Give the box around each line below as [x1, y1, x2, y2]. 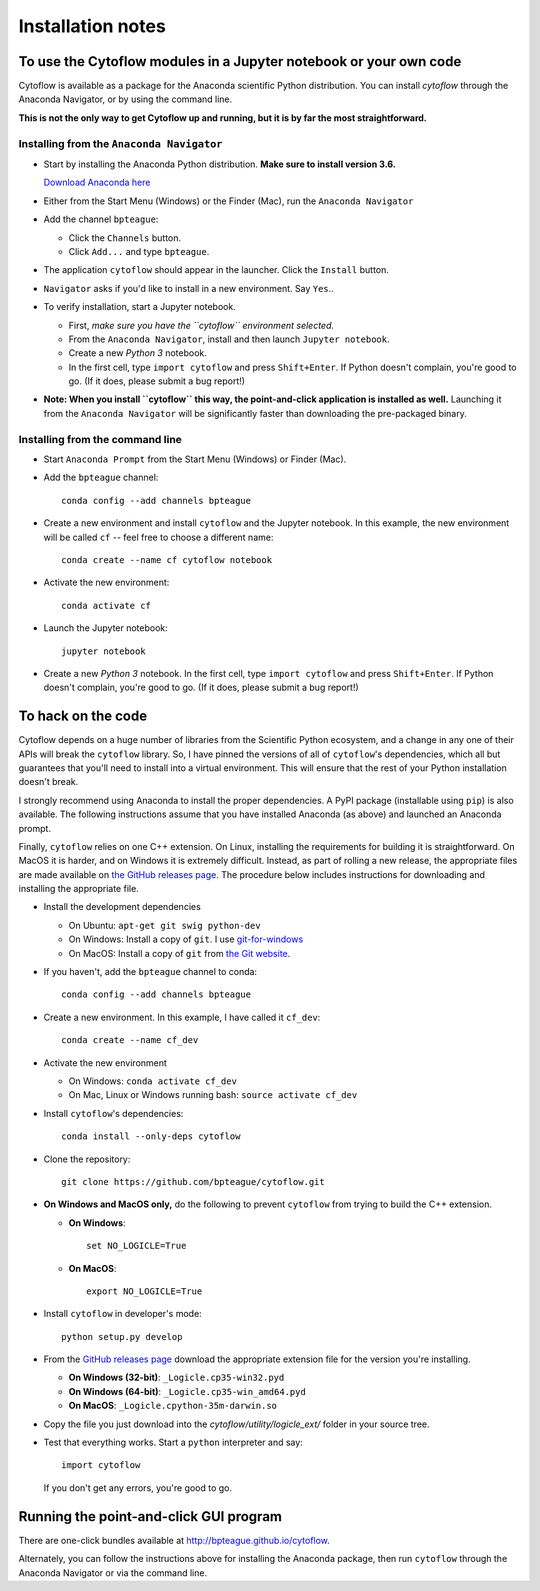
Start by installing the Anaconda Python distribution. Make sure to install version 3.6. [43, 158, 397, 170]
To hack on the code [18, 708, 148, 725]
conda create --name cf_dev [61, 1035, 199, 1046]
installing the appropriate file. [18, 883, 139, 895]
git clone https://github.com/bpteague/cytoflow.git [61, 1176, 325, 1187]
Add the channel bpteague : [43, 213, 159, 225]
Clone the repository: [43, 1153, 131, 1165]
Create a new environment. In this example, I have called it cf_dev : [43, 1011, 321, 1023]
